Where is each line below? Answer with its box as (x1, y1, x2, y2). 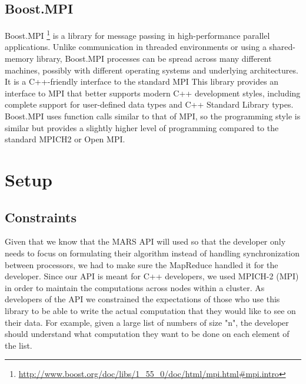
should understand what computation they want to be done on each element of (5, 328, 290, 340)
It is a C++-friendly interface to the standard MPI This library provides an (5, 75, 279, 88)
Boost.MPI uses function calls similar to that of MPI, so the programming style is (5, 110, 301, 122)
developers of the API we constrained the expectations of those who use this (5, 293, 280, 305)
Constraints (5, 208, 76, 226)
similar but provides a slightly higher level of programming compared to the (5, 121, 279, 133)
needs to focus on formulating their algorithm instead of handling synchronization (5, 246, 300, 259)
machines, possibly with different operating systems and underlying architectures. (5, 64, 298, 76)
